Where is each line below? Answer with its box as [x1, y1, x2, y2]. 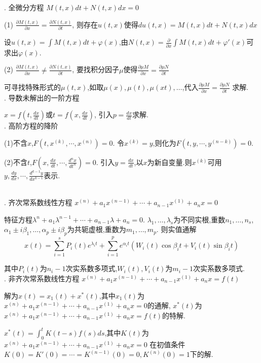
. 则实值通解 [156, 224, 197, 235]
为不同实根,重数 [173, 214, 226, 224]
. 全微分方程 [4, 2, 44, 12]
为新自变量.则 [147, 156, 192, 167]
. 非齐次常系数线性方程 [4, 273, 80, 283]
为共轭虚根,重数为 [67, 224, 126, 235]
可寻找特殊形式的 [4, 82, 61, 92]
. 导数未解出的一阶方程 [4, 92, 80, 103]
